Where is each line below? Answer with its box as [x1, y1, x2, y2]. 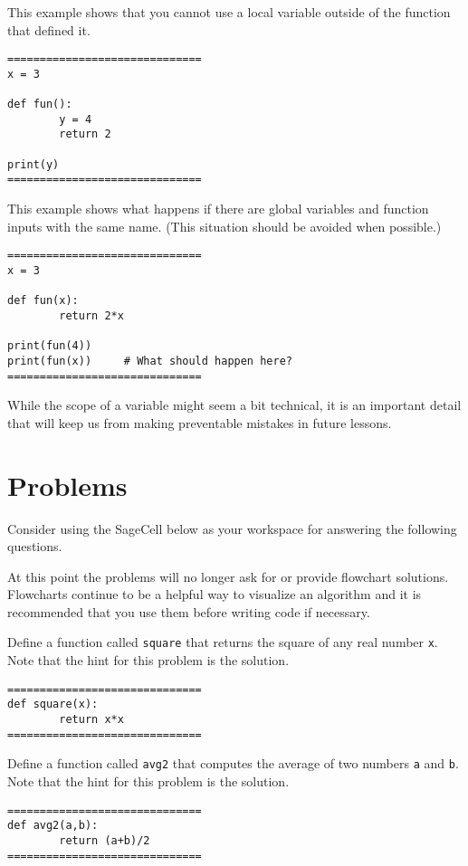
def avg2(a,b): [7, 819, 99, 833]
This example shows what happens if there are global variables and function [7, 199, 429, 218]
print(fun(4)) [7, 339, 92, 353]
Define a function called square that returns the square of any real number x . [7, 633, 438, 652]
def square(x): [7, 698, 99, 711]
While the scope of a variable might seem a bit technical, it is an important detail [7, 395, 462, 414]
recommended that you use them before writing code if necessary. [7, 602, 370, 621]
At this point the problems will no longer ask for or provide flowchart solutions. [7, 566, 449, 585]
